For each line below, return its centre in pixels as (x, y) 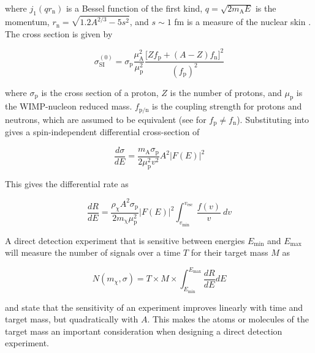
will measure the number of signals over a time (93, 252)
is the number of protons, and (226, 92)
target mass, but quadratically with (72, 319)
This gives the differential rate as (67, 183)
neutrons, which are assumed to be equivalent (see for (106, 119)
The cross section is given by (59, 33)
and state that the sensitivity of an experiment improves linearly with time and (154, 307)
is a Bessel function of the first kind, (134, 8)
